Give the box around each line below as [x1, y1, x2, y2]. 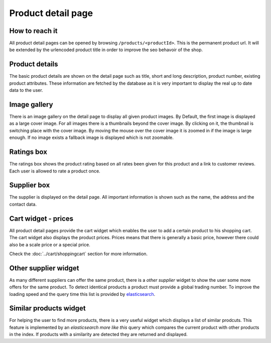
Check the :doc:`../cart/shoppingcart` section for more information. [9, 251, 148, 257]
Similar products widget [9, 304, 86, 313]
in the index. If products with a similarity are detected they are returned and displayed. [9, 331, 188, 337]
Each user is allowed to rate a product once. [9, 168, 100, 174]
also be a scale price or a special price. [9, 241, 90, 248]
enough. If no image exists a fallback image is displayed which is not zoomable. [9, 134, 174, 140]
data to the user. [9, 87, 43, 93]
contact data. [9, 201, 37, 207]
